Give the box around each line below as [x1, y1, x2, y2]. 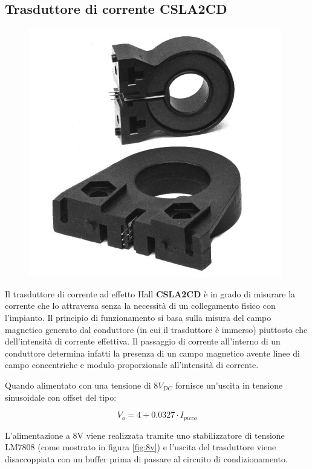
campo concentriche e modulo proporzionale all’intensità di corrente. [5, 358, 259, 371]
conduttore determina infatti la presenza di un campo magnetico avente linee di [5, 346, 300, 359]
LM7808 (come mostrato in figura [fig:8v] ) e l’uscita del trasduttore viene [5, 441, 276, 453]
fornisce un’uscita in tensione [175, 378, 283, 391]
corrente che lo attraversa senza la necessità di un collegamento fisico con [5, 299, 276, 312]
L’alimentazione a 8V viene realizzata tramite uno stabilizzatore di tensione [5, 429, 285, 441]
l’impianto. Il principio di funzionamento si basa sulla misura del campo [5, 311, 271, 323]
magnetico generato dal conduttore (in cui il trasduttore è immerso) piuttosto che [5, 323, 308, 335]
